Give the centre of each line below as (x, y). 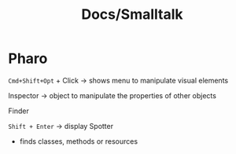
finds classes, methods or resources (79, 141)
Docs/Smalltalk (132, 15)
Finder (18, 111)
